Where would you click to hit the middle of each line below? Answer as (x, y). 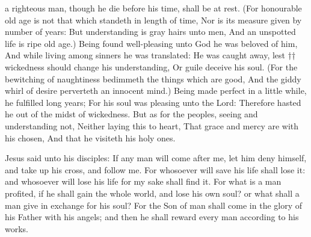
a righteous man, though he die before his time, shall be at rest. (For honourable (153, 8)
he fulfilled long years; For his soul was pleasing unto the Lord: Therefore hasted (153, 102)
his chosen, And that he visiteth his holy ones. (90, 137)
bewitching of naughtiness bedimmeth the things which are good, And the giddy (153, 78)
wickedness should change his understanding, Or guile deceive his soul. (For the (151, 66)
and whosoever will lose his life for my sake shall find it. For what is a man (143, 181)
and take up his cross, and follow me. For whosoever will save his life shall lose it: (155, 169)
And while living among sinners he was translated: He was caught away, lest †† (150, 55)
